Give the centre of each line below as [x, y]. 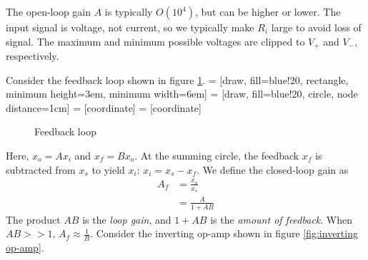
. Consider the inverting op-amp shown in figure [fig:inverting [224, 233]
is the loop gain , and [127, 219]
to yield [108, 169]
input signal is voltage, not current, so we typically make [130, 27]
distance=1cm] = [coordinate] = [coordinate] [104, 107]
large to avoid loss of [316, 27]
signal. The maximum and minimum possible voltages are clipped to [155, 41]
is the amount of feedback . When [281, 219]
